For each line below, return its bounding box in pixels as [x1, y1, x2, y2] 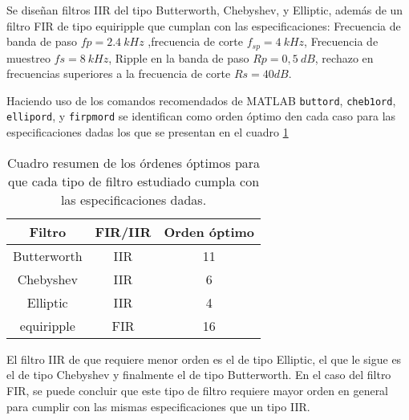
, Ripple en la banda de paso [108, 49, 249, 66]
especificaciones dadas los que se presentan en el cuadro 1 [6, 124, 289, 141]
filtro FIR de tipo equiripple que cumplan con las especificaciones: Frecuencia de [6, 17, 401, 34]
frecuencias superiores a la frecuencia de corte [6, 65, 231, 82]
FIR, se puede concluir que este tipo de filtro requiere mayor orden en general [6, 381, 389, 398]
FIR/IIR [95, 222, 152, 241]
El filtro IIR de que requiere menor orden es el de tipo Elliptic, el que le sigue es [6, 350, 402, 367]
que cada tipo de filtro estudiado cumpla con [7, 171, 260, 190]
